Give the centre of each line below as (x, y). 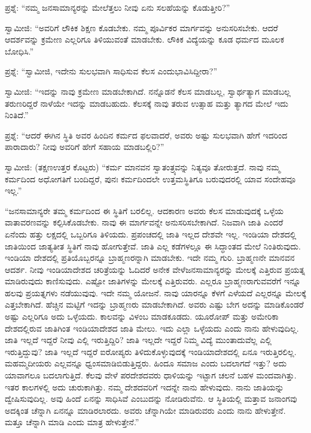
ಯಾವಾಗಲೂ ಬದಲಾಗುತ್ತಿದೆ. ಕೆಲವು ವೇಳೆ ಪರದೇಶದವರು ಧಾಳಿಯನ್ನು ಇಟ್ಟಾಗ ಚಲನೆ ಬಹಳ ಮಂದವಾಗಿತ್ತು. (151, 375)
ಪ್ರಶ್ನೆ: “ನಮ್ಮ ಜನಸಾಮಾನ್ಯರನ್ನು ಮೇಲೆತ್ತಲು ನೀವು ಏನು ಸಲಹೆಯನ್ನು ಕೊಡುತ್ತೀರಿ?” (118, 7)
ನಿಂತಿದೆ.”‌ (17, 115)
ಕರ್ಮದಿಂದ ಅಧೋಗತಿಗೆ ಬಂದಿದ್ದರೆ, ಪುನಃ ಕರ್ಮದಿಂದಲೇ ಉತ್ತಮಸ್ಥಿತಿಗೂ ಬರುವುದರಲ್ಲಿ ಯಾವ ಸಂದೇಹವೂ (150, 178)
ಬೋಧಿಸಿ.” (19, 51)
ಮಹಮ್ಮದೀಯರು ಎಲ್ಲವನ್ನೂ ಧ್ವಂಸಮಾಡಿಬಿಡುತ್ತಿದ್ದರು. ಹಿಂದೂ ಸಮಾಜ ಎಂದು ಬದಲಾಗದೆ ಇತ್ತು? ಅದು (146, 363)
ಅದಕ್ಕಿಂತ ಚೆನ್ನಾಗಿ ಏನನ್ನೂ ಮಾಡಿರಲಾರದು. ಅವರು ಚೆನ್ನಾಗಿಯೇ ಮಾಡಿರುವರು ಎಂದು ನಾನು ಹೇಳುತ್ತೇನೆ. (145, 410)
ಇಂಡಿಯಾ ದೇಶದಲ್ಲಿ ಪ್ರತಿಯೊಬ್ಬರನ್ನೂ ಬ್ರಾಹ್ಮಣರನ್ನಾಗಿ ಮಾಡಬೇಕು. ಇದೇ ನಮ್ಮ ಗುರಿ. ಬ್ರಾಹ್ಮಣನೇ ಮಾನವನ (150, 258)
